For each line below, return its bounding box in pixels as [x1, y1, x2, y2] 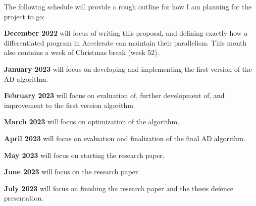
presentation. [4, 193, 44, 203]
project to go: [4, 11, 45, 21]
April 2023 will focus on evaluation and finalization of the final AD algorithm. [4, 133, 246, 143]
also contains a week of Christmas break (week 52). [4, 47, 159, 57]
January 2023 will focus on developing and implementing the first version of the [4, 63, 252, 74]
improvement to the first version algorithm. [4, 100, 135, 110]
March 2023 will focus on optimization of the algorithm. [4, 116, 180, 127]
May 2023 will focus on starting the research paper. [4, 150, 165, 160]
